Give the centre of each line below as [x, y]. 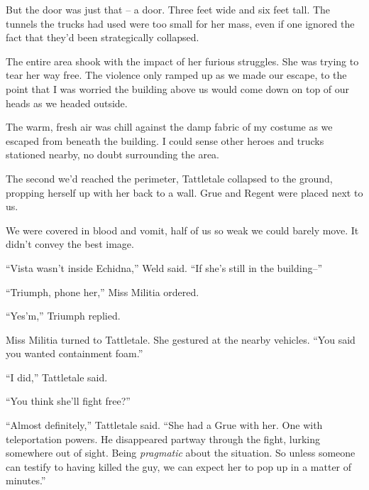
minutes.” [26, 480]
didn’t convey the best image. [70, 244]
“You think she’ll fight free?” [68, 401]
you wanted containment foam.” [75, 353]
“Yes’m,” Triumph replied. [63, 316]
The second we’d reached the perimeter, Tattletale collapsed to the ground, [169, 178]
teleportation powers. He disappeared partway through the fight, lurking [163, 439]
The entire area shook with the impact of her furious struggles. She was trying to [182, 61]
